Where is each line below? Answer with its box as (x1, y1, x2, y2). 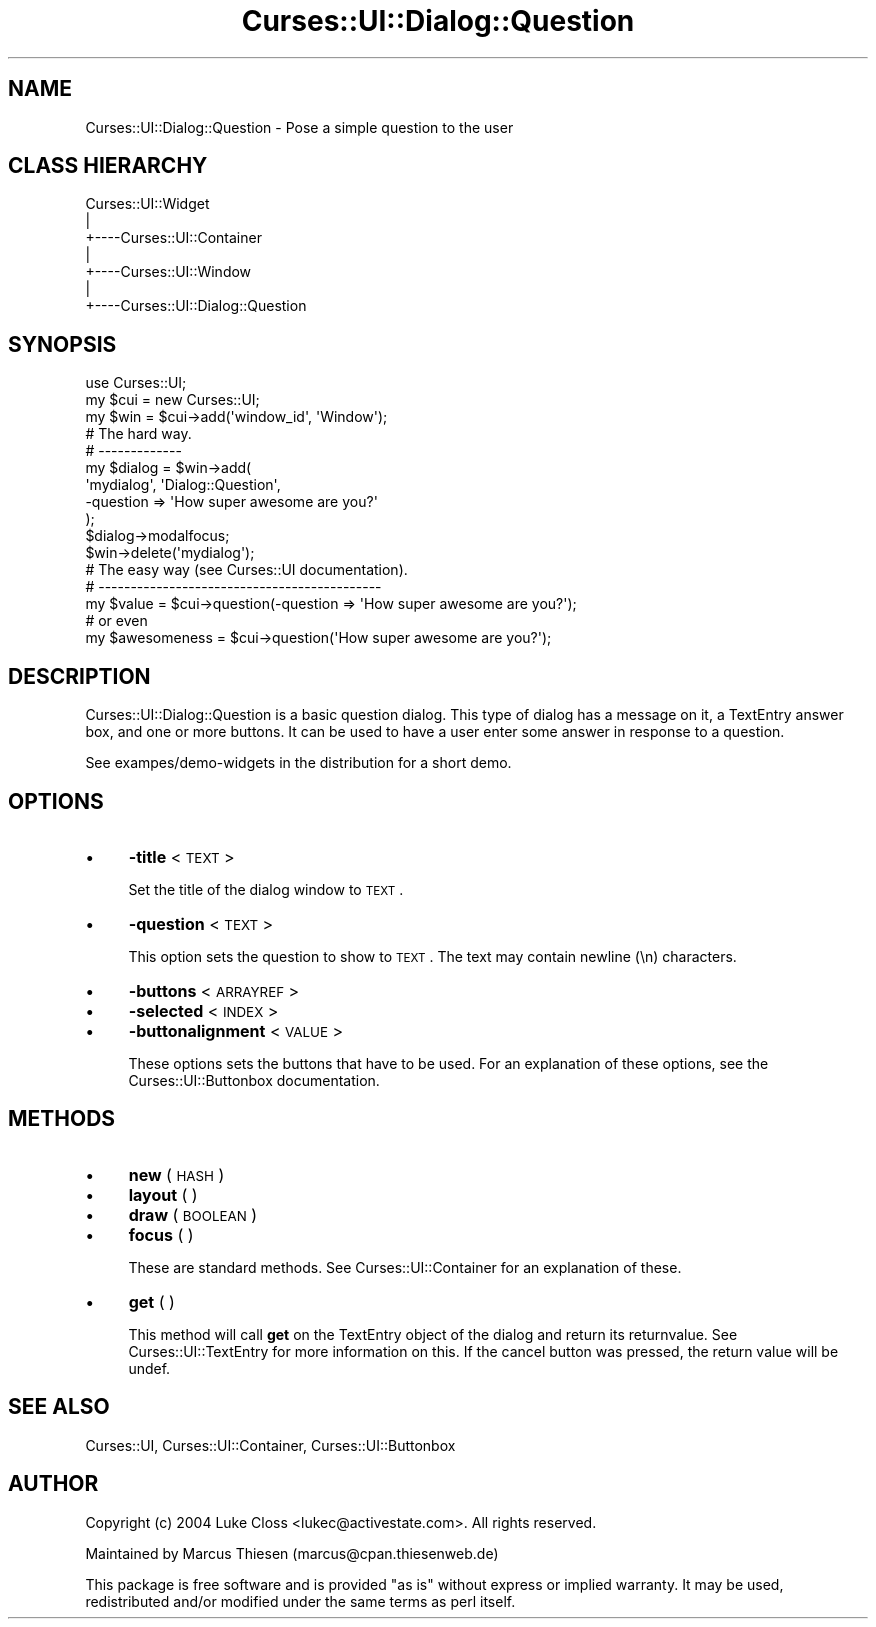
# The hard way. (85, 425, 192, 443)
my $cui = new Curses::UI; (85, 391, 260, 409)
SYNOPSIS (8, 331, 117, 357)
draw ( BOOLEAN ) (128, 1204, 258, 1225)
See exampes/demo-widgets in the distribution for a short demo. (85, 754, 512, 772)
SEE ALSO (8, 1394, 110, 1420)
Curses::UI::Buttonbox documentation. (128, 1071, 380, 1089)
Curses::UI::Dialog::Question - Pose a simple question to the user (85, 118, 514, 136)
